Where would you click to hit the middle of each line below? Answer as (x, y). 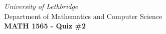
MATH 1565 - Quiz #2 (45, 26)
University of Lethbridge (41, 6)
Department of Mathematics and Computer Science (83, 16)
